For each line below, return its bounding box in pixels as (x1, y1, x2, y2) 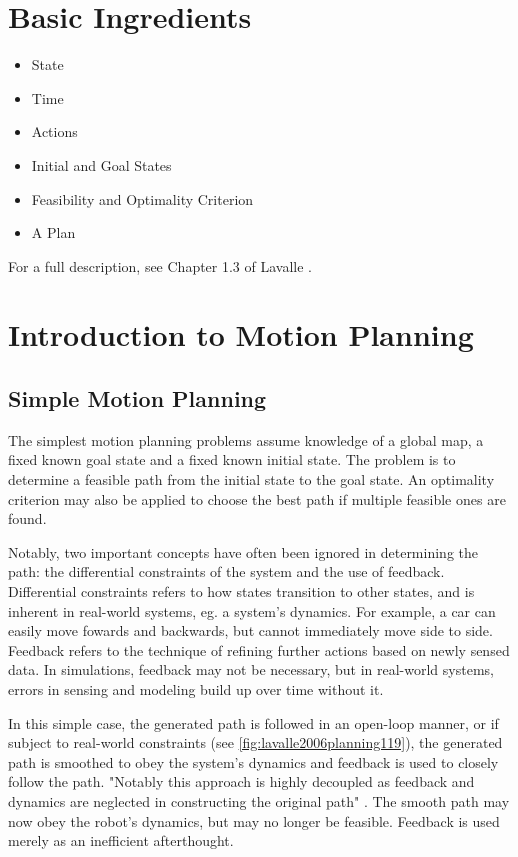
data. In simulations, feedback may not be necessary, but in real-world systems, (8, 659, 494, 680)
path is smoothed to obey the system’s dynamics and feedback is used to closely (8, 751, 499, 772)
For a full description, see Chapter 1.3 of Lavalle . (8, 255, 313, 276)
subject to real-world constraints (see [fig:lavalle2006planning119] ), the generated (8, 732, 503, 753)
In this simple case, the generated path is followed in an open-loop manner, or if (8, 712, 499, 733)
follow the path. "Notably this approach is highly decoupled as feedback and (8, 771, 475, 792)
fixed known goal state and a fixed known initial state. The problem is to (8, 449, 456, 470)
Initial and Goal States (31, 154, 172, 175)
